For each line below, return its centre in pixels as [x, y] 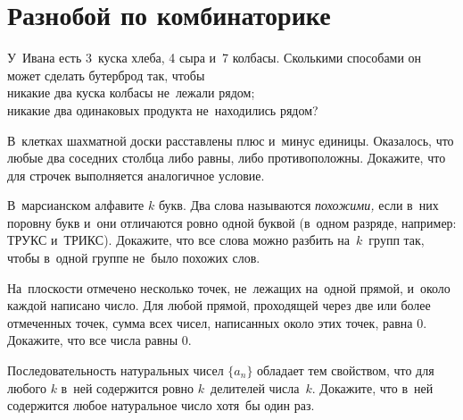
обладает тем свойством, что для [346, 370]
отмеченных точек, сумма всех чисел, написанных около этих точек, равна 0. [217, 322]
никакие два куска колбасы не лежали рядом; [131, 92]
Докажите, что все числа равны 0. [99, 340]
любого [27, 387]
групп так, [397, 240]
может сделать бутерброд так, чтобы [106, 75]
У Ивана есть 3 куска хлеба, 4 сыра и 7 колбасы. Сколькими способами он [215, 58]
